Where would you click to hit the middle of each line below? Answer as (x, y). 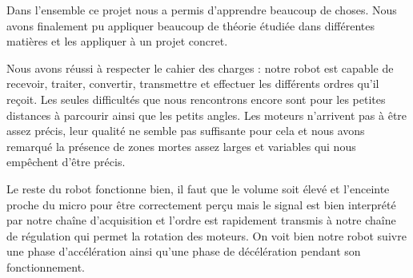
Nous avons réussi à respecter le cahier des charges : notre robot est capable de (200, 68)
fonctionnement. (46, 266)
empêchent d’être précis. (66, 162)
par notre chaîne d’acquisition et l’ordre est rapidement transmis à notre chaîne (201, 220)
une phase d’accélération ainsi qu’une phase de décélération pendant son (184, 251)
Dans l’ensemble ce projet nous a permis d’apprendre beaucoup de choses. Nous (202, 10)
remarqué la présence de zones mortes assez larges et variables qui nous (181, 146)
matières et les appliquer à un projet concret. (117, 41)
